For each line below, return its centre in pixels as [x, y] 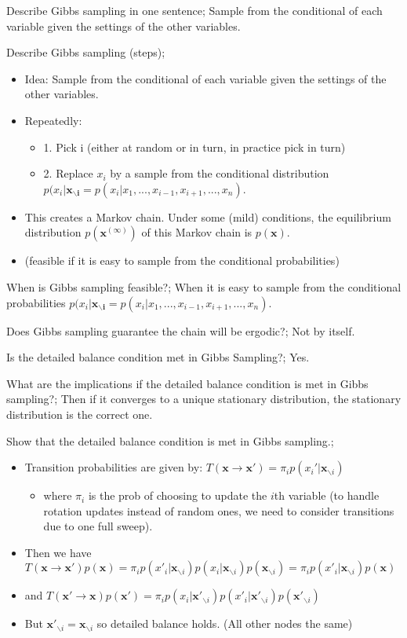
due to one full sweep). [98, 526]
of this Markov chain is [197, 232]
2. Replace [68, 173]
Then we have [58, 552]
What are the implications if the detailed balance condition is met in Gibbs [187, 383]
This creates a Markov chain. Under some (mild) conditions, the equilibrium [208, 216]
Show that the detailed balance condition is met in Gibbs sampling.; [170, 440]
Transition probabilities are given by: [114, 467]
